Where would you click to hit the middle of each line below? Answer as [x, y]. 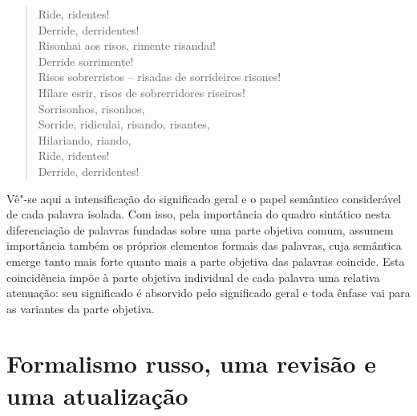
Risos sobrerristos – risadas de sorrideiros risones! [160, 77]
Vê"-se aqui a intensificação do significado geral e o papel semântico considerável [204, 198]
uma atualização [97, 395]
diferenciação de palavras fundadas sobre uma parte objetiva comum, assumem [200, 229]
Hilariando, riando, [85, 139]
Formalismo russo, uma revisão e [191, 363]
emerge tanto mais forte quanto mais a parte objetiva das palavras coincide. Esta [206, 261]
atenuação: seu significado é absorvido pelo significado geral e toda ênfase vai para [208, 293]
